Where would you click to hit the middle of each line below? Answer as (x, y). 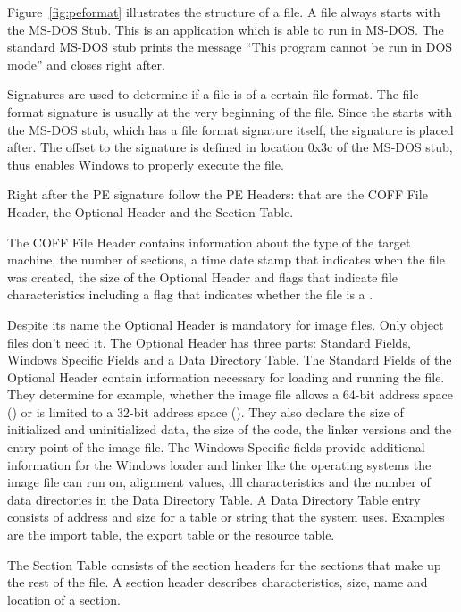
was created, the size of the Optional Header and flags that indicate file (203, 277)
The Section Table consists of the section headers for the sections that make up (224, 564)
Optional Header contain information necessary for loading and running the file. (226, 377)
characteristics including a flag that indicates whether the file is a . (190, 294)
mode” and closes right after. (86, 64)
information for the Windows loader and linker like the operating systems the (219, 464)
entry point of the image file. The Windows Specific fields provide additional (216, 447)
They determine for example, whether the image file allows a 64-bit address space (230, 394)
